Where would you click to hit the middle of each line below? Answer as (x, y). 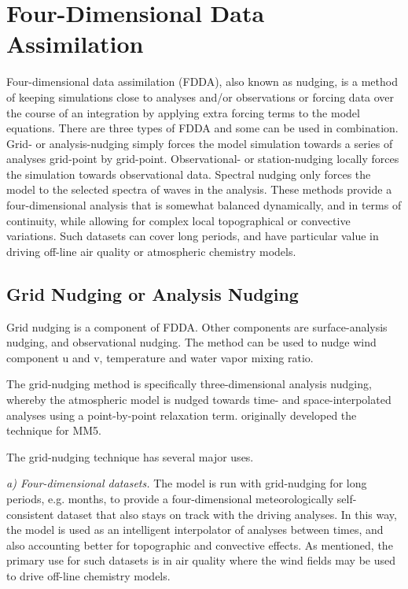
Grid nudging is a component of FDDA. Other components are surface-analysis (197, 326)
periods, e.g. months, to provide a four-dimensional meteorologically (170, 498)
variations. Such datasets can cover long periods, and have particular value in (193, 236)
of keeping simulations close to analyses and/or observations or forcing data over (200, 96)
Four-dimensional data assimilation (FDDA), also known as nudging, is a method (202, 81)
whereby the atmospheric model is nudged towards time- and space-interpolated (199, 400)
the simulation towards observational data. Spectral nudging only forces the (189, 174)
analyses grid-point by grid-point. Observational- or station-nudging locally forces (203, 159)
